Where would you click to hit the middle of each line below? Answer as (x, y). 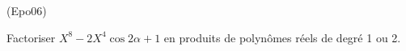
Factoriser (31, 37)
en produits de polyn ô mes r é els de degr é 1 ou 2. (282, 37)
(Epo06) (27, 10)
